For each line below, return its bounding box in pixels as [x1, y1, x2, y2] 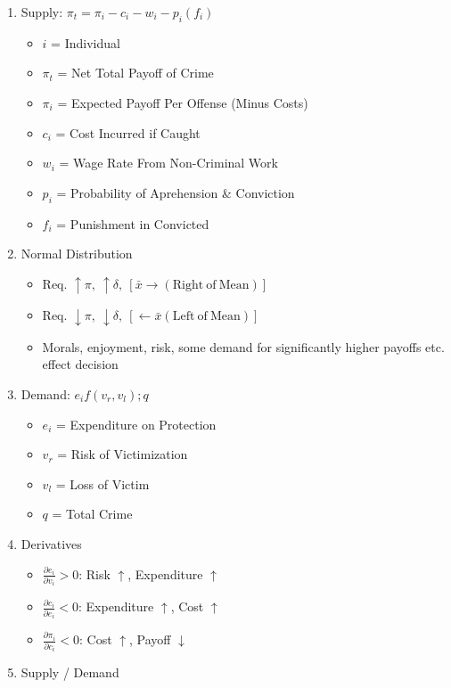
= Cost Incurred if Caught [55, 123, 201, 142]
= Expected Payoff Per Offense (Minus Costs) [57, 93, 308, 111]
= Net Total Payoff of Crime [57, 63, 214, 82]
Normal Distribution [20, 244, 133, 263]
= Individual [51, 33, 120, 52]
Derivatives [20, 534, 82, 553]
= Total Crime [52, 504, 133, 523]
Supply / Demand [20, 663, 119, 682]
